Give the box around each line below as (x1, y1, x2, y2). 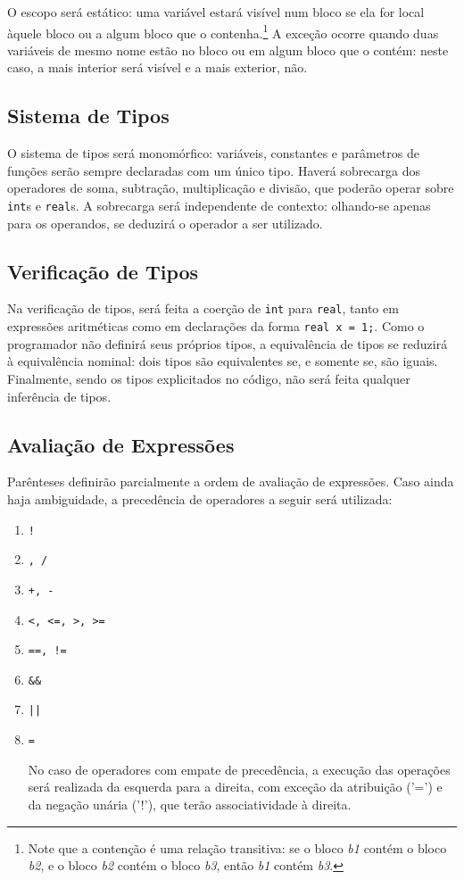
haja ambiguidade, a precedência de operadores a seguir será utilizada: (7, 489, 393, 508)
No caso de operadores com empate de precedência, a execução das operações (28, 760, 451, 778)
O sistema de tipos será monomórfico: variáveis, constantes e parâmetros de (7, 144, 419, 162)
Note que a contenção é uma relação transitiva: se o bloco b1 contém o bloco (28, 838, 447, 857)
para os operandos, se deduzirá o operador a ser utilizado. (7, 213, 323, 232)
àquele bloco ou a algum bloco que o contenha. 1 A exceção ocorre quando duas (7, 21, 439, 42)
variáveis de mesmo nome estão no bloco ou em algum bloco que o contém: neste (7, 40, 449, 59)
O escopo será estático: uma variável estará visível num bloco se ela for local (7, 3, 425, 21)
